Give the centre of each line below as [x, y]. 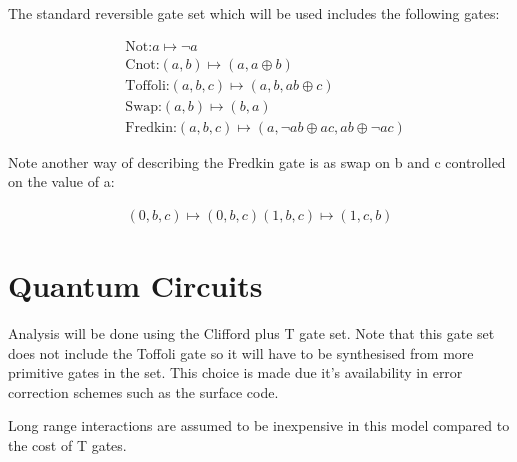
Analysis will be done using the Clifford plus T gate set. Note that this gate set [251, 333]
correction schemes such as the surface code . [143, 391]
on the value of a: [61, 181]
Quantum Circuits [135, 285]
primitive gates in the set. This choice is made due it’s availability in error [235, 372]
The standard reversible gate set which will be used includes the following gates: [254, 13]
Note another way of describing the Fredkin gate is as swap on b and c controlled [257, 161]
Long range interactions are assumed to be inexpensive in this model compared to [259, 425]
